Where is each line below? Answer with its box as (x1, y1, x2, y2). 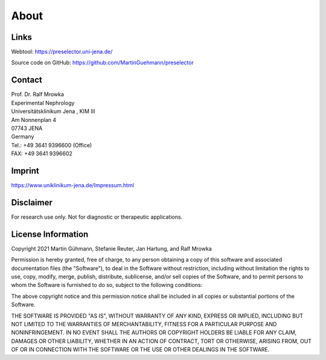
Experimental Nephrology (11, 99, 75, 106)
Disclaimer (11, 197, 53, 208)
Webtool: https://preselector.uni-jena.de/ (11, 48, 113, 56)
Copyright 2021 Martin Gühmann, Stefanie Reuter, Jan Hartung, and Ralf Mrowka (11, 245, 213, 252)
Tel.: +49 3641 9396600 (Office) (11, 141, 92, 149)
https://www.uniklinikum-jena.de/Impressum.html (11, 182, 134, 188)
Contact (11, 75, 42, 85)
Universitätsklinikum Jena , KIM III (11, 108, 95, 115)
